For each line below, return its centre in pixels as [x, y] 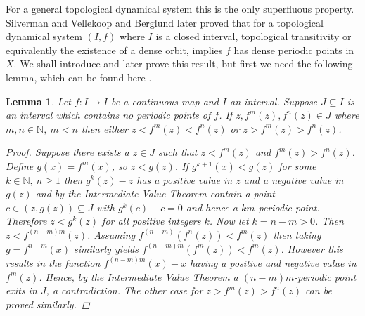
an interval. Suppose [274, 101]
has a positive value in [185, 179]
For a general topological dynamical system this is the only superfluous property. [180, 8]
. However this [312, 248]
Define [20, 165]
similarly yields [106, 248]
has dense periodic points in [294, 50]
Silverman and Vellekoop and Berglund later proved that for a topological [165, 22]
